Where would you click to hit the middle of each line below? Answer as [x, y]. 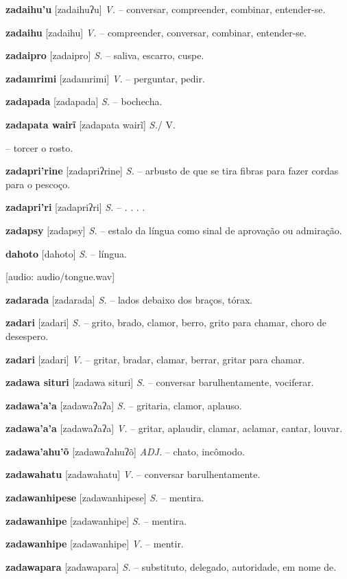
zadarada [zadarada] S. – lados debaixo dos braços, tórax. [129, 299]
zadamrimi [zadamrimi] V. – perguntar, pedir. [105, 78]
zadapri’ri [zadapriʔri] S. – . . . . [75, 207]
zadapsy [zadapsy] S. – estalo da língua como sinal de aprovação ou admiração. [174, 230]
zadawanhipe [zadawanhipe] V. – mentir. [95, 544]
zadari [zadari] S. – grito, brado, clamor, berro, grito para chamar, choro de [166, 322]
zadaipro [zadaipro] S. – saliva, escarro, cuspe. [105, 55]
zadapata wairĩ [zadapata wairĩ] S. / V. [91, 124]
